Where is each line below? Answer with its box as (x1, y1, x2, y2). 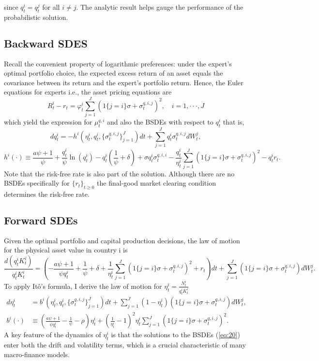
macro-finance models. (4, 349, 70, 359)
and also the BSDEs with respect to (106, 117, 213, 127)
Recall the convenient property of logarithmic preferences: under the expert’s (4, 58, 232, 68)
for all (42, 2, 60, 12)
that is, (223, 117, 244, 127)
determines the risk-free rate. (4, 189, 90, 199)
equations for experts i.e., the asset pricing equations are (4, 87, 172, 97)
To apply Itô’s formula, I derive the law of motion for (4, 281, 162, 291)
